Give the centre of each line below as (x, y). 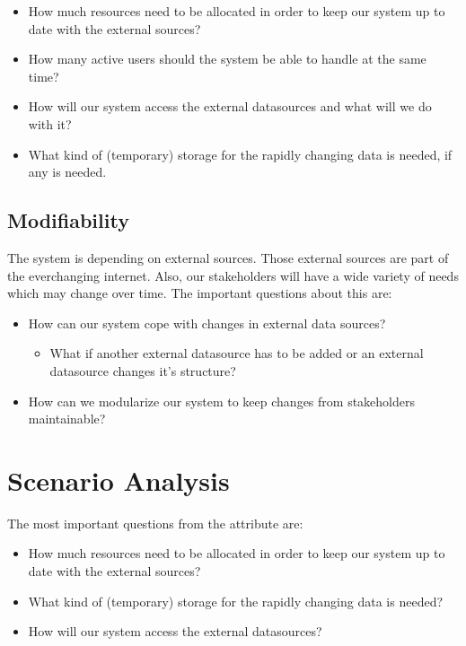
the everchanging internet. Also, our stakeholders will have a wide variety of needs (233, 275)
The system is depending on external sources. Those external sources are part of (228, 257)
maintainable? (67, 419)
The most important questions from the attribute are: (155, 523)
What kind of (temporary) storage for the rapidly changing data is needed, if (240, 154)
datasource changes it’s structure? (143, 370)
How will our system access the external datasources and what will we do (230, 106)
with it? (50, 123)
